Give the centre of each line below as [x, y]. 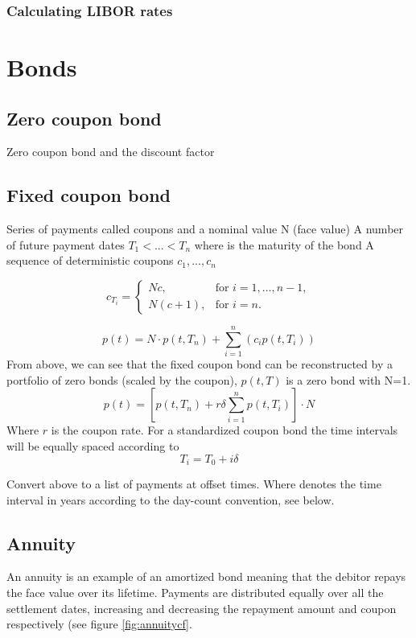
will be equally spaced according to [93, 445]
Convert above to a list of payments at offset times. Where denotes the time [194, 483]
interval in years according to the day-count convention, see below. [171, 499]
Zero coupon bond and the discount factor [111, 152]
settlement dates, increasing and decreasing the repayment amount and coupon [202, 608]
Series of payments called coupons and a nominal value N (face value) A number [205, 229]
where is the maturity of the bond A [284, 244]
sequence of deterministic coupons [90, 260]
